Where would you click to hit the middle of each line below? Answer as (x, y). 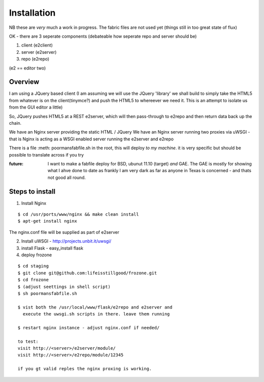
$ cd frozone (33, 280)
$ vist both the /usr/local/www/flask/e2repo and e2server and (95, 307)
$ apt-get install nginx (47, 221)
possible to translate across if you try (46, 155)
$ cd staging (33, 266)
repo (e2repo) (35, 59)
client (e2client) (37, 45)
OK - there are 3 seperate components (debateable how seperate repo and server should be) (103, 36)
